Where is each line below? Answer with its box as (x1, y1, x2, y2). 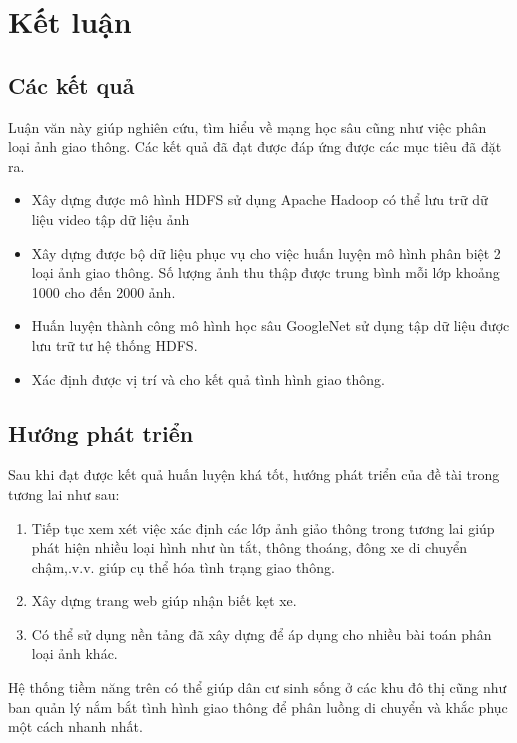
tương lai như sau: (8, 483, 120, 504)
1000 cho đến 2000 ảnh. (31, 281, 176, 302)
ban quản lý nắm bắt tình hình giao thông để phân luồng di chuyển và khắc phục (8, 696, 508, 717)
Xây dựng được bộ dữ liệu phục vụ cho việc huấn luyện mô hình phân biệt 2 (31, 242, 501, 263)
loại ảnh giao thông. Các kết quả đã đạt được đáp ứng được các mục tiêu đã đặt (8, 136, 502, 157)
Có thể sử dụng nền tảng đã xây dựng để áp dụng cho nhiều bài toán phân (31, 623, 492, 644)
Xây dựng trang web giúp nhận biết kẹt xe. (31, 590, 297, 611)
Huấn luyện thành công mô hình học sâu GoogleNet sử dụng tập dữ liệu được (31, 315, 510, 336)
